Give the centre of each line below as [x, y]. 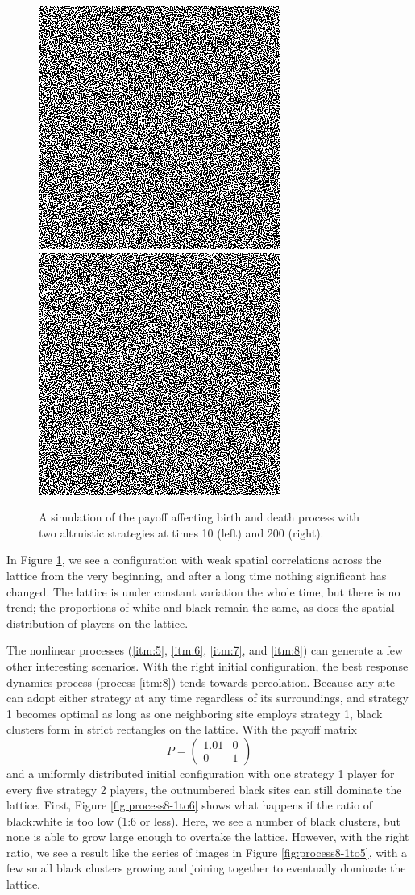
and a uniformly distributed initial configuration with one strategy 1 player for [201, 773]
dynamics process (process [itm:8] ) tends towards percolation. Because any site [201, 682]
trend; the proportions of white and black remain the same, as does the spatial [201, 607]
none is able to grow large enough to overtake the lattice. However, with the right [208, 836]
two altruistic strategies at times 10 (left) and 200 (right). [181, 532]
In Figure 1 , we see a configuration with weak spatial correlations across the [194, 560]
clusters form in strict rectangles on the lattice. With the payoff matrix [182, 729]
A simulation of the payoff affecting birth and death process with [199, 517]
